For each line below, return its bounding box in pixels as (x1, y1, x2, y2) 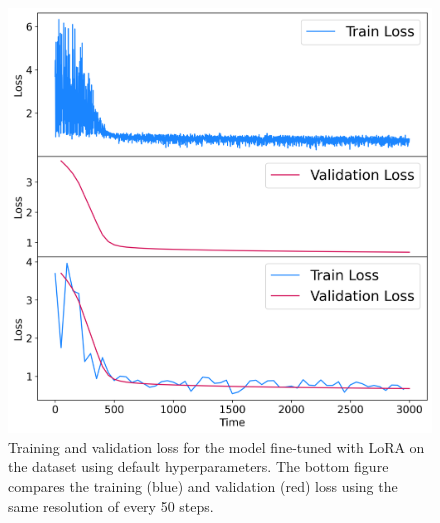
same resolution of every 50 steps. (8, 495, 214, 516)
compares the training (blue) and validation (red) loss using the (8, 476, 398, 497)
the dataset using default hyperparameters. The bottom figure (8, 456, 389, 477)
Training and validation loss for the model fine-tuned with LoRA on (8, 436, 425, 457)
